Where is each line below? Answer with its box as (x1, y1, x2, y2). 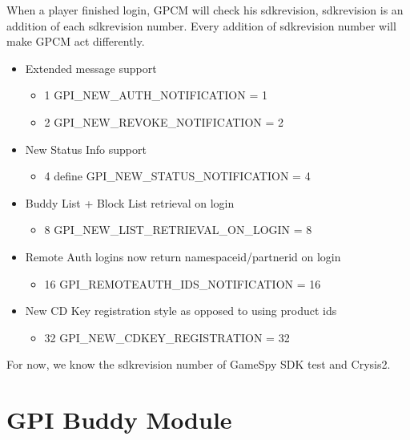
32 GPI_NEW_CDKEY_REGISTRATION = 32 (44, 329, 290, 345)
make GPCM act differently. (6, 33, 145, 50)
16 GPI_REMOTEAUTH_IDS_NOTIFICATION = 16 (44, 275, 321, 292)
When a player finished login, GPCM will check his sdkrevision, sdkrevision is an (6, 2, 404, 18)
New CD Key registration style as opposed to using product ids (25, 302, 337, 319)
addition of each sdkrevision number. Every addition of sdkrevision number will (6, 17, 396, 34)
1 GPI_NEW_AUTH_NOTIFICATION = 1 (44, 87, 267, 103)
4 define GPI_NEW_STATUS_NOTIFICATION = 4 (44, 168, 311, 184)
